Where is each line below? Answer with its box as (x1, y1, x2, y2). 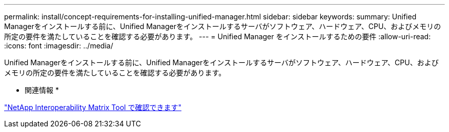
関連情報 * (25, 86, 59, 94)
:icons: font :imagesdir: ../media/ (4, 41, 113, 50)
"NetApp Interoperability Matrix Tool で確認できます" (4, 103, 181, 112)
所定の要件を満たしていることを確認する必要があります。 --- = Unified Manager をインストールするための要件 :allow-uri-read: (4, 32, 431, 41)
